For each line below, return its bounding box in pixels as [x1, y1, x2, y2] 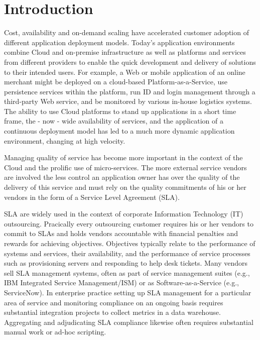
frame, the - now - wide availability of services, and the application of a [4, 116, 223, 126]
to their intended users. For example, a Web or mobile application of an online [4, 66, 245, 77]
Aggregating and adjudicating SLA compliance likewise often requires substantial [4, 316, 253, 327]
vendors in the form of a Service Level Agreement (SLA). [4, 191, 180, 202]
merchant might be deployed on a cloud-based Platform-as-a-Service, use [4, 76, 228, 87]
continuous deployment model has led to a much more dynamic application [4, 126, 235, 136]
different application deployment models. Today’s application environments [4, 37, 235, 47]
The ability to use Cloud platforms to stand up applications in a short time [4, 105, 236, 116]
